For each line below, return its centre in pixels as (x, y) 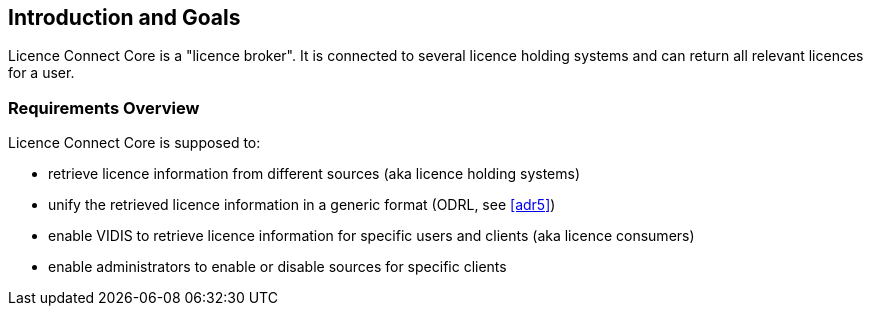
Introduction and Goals (124, 17)
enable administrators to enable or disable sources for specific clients (277, 267)
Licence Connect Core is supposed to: (134, 143)
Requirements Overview (104, 107)
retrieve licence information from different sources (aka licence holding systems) (314, 174)
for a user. (41, 73)
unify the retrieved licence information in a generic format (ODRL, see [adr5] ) (302, 205)
